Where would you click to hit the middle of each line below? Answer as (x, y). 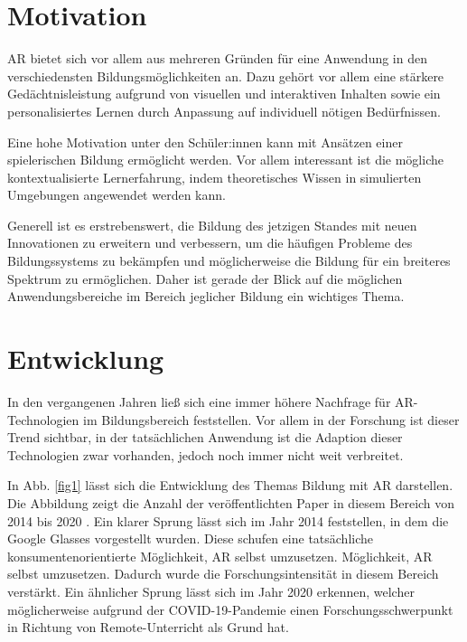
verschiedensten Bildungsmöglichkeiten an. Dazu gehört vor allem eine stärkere (226, 76)
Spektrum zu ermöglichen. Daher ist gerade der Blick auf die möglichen (205, 278)
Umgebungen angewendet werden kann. (117, 195)
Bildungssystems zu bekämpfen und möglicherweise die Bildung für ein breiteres (229, 261)
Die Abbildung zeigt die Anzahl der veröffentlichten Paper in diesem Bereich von (231, 502)
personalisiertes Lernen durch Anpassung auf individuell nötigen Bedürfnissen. (224, 111)
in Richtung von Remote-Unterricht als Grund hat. (148, 627)
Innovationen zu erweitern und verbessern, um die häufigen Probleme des (210, 243)
